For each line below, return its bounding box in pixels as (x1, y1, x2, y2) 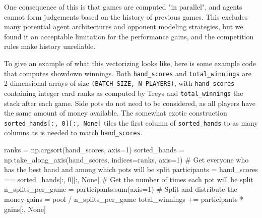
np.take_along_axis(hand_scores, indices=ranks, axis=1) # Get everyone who (4, 154, 249, 165)
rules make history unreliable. (4, 41, 96, 51)
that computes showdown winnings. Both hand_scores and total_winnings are (4, 68, 251, 78)
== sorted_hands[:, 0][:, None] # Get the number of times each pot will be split (4, 174, 253, 184)
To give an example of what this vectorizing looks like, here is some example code (4, 58, 256, 68)
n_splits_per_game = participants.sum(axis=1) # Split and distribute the (4, 184, 237, 194)
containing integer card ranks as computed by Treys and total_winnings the (4, 87, 243, 98)
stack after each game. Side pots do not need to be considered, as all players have (4, 97, 255, 108)
